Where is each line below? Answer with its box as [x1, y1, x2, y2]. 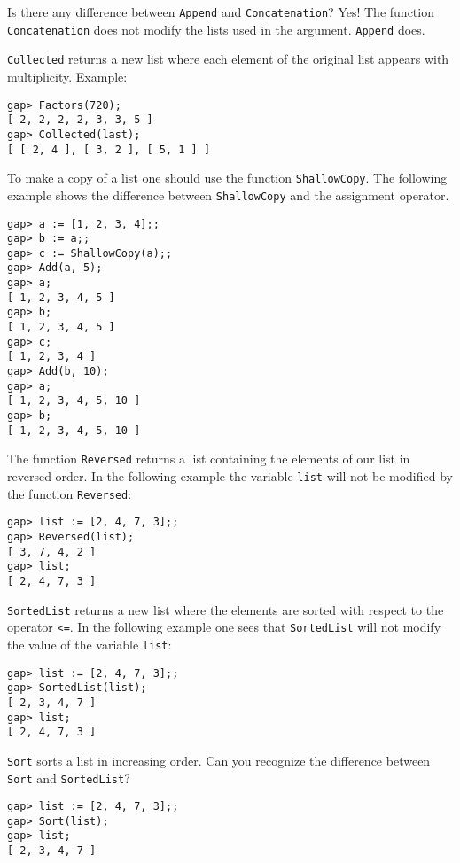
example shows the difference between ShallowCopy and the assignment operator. [7, 185, 449, 204]
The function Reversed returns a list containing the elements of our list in [7, 449, 410, 468]
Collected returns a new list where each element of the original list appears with [7, 50, 449, 68]
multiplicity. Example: [7, 66, 128, 85]
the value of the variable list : [7, 634, 172, 653]
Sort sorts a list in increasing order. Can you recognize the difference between [7, 750, 431, 769]
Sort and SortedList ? [7, 768, 130, 787]
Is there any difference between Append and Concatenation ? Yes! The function [7, 3, 434, 20]
